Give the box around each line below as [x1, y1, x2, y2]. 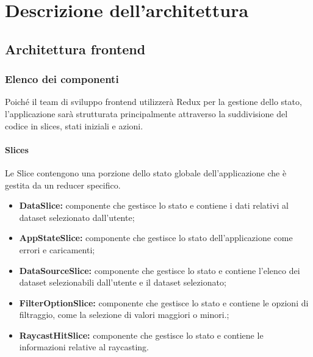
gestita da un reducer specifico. [5, 178, 121, 191]
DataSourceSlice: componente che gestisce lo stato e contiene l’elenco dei [19, 264, 300, 276]
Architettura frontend [5, 39, 146, 58]
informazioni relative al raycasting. [19, 341, 149, 353]
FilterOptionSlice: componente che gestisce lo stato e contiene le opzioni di [19, 296, 309, 309]
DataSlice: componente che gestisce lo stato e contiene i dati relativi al [19, 199, 289, 212]
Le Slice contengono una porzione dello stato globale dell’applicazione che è [5, 166, 287, 179]
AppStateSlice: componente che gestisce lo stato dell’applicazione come [19, 231, 293, 244]
